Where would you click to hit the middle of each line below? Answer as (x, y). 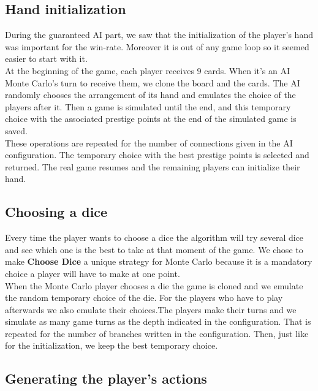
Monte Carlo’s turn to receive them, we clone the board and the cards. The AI (153, 82)
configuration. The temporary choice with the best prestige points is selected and (157, 155)
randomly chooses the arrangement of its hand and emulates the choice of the (150, 95)
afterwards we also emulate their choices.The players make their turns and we (151, 309)
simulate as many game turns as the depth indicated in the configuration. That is (158, 321)
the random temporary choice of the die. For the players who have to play (144, 298)
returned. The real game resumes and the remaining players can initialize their (153, 166)
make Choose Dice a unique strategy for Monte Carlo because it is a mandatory (159, 261)
